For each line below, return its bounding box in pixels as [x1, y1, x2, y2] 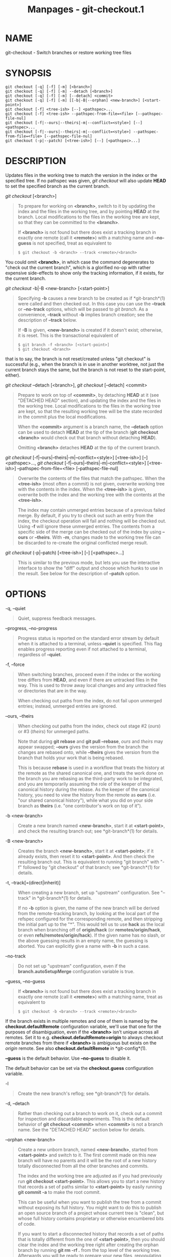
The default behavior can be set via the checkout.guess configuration [5, 1065, 154, 1071]
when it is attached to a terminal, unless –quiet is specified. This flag [17, 640, 162, 646]
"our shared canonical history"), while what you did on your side [17, 797, 153, 803]
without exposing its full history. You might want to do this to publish [17, 1204, 162, 1210]
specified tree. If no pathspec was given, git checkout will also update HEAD [5, 177, 166, 184]
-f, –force [5, 661, 25, 667]
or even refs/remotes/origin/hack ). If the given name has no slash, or [17, 932, 165, 938]
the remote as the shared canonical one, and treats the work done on [17, 770, 163, 776]
